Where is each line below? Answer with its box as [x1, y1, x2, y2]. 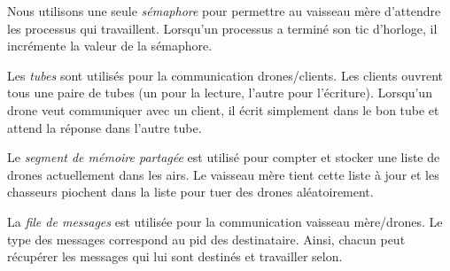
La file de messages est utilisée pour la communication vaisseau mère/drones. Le [7, 212, 443, 230]
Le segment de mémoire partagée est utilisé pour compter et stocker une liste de [7, 148, 440, 166]
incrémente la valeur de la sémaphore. [7, 36, 213, 55]
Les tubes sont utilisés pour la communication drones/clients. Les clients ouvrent [7, 66, 443, 84]
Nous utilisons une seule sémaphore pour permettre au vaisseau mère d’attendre [7, 2, 441, 19]
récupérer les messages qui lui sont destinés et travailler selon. [7, 247, 343, 266]
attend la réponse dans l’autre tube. [7, 118, 202, 136]
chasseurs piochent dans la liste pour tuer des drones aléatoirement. [7, 182, 374, 201]
